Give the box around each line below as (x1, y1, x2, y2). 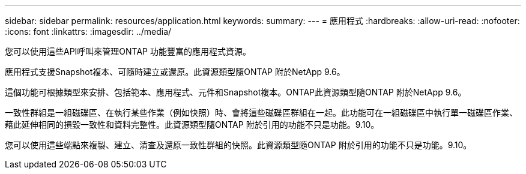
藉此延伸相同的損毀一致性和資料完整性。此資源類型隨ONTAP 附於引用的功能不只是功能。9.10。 (5, 119, 379, 130)
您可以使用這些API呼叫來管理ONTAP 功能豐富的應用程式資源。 (5, 46, 251, 56)
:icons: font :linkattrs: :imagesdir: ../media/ (5, 26, 172, 37)
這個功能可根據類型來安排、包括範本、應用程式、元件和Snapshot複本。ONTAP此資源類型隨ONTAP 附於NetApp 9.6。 (5, 87, 467, 97)
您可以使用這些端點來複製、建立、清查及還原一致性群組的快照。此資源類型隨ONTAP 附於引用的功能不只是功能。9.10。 (5, 140, 472, 150)
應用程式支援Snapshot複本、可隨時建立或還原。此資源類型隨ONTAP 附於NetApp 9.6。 (5, 67, 345, 77)
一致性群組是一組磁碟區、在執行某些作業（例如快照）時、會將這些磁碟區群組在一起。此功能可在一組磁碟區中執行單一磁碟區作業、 (5, 107, 518, 118)
